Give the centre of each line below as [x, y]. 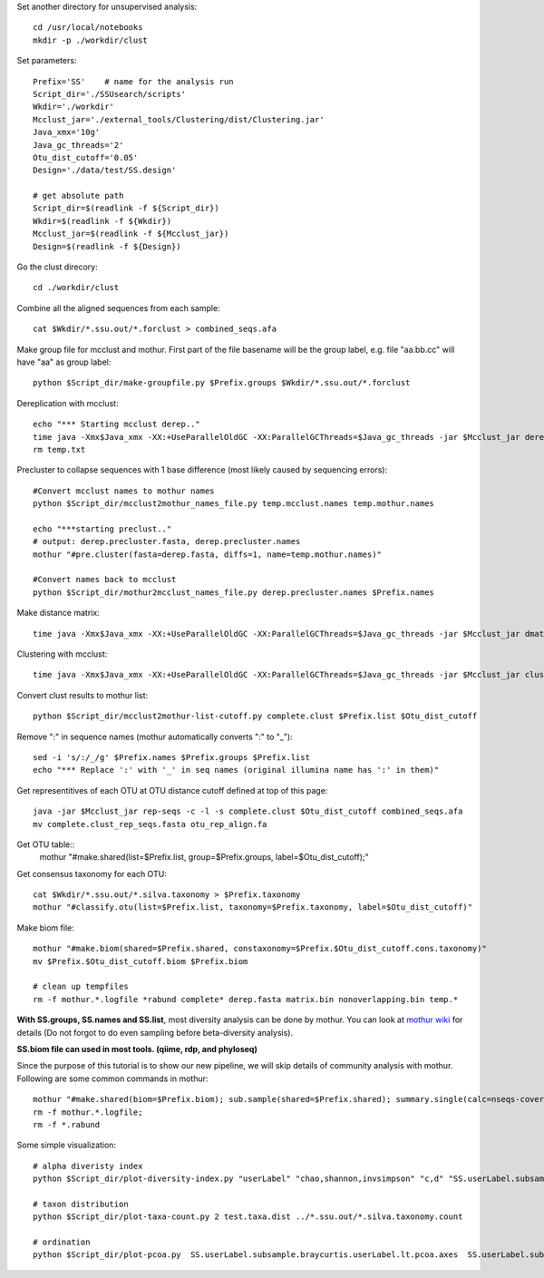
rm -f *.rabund [67, 1124]
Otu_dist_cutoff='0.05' [86, 157]
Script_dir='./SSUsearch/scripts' [109, 94]
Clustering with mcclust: [62, 654]
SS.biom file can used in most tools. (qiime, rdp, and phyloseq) [137, 1049]
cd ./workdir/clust [76, 288]
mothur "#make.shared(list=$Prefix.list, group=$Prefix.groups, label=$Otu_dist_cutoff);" [204, 857]
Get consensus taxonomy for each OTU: [92, 873]
